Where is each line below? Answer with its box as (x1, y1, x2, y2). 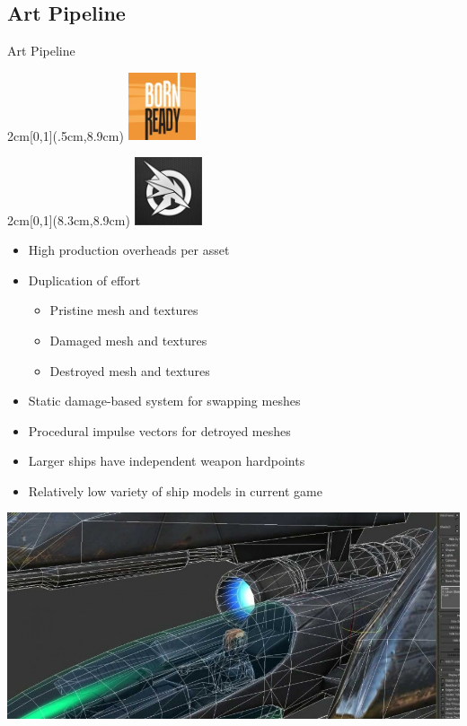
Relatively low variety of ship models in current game (28, 481, 322, 500)
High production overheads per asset (28, 241, 230, 259)
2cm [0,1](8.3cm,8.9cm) (7, 210, 130, 229)
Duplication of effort (28, 270, 141, 289)
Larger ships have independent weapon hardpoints (28, 451, 305, 470)
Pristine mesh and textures (49, 301, 198, 319)
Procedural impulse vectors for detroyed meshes (28, 421, 291, 440)
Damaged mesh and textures (49, 330, 207, 349)
